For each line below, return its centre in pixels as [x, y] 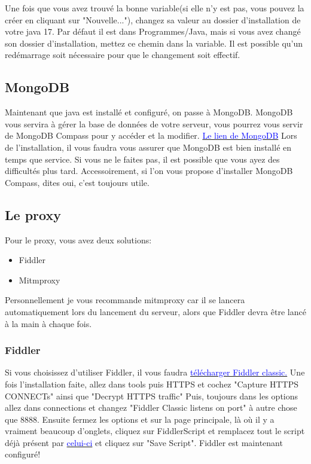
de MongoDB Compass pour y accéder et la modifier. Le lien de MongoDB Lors [151, 135]
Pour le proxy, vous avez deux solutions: [78, 239]
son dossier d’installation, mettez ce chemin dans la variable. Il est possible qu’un [154, 43]
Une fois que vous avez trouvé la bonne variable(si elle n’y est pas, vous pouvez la [155, 8]
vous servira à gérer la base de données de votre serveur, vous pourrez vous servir [154, 123]
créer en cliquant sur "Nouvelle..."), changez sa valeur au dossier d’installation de [153, 19]
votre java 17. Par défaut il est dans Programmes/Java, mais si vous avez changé [153, 31]
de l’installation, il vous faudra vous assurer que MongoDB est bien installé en [148, 147]
